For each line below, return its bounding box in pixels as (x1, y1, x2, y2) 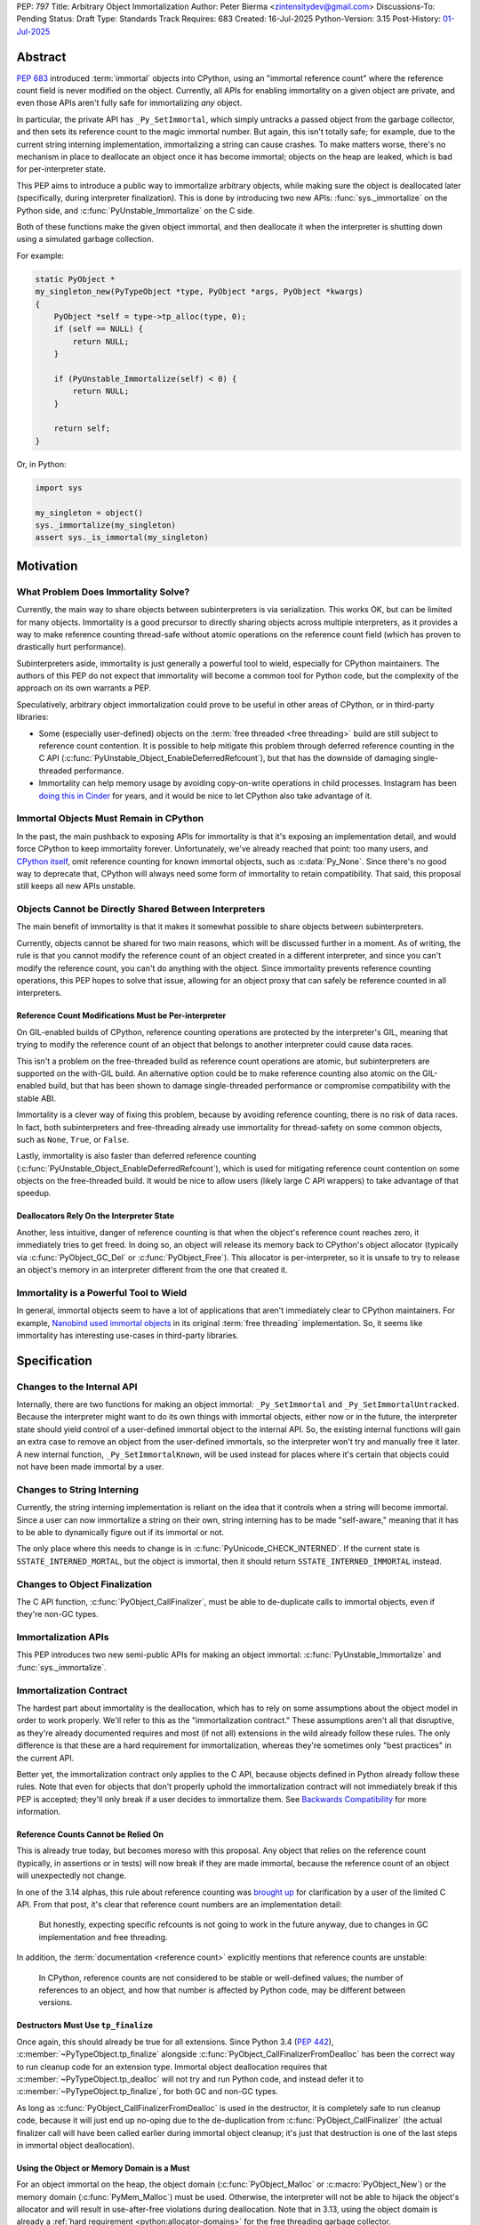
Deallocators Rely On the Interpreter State (16, 1210, 175, 1221)
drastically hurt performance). (16, 642, 126, 652)
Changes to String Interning (16, 1483, 140, 1495)
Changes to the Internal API (16, 1380, 138, 1393)
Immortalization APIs (16, 1631, 109, 1644)
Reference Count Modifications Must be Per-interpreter (16, 1010, 227, 1021)
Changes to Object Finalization (16, 1578, 153, 1590)
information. (16, 1807, 61, 1817)
